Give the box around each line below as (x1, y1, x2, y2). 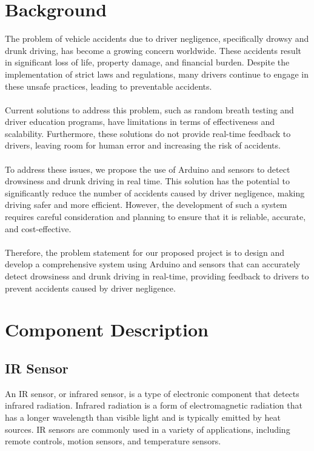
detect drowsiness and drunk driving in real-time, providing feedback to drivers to (5, 270, 309, 282)
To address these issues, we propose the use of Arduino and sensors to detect (5, 162, 290, 175)
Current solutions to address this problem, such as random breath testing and (5, 103, 294, 116)
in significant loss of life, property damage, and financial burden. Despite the (5, 56, 290, 68)
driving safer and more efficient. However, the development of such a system (5, 198, 287, 211)
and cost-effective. (5, 222, 72, 235)
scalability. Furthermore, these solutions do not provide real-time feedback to (5, 127, 291, 139)
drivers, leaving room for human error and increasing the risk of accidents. (5, 139, 281, 152)
